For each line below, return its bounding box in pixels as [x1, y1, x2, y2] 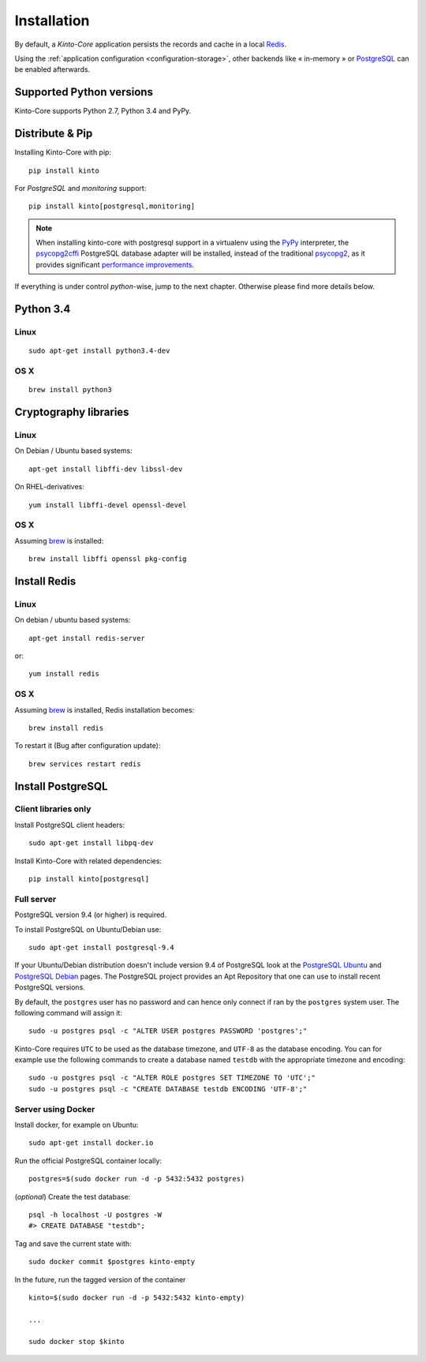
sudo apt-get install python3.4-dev [28, 346, 170, 355]
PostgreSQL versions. [14, 982, 86, 992]
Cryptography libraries [14, 406, 129, 418]
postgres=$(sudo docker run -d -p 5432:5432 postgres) [28, 1174, 245, 1184]
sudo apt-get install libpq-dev [28, 839, 154, 848]
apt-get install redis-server [28, 634, 146, 642]
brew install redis [28, 723, 104, 732]
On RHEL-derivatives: [14, 482, 84, 492]
